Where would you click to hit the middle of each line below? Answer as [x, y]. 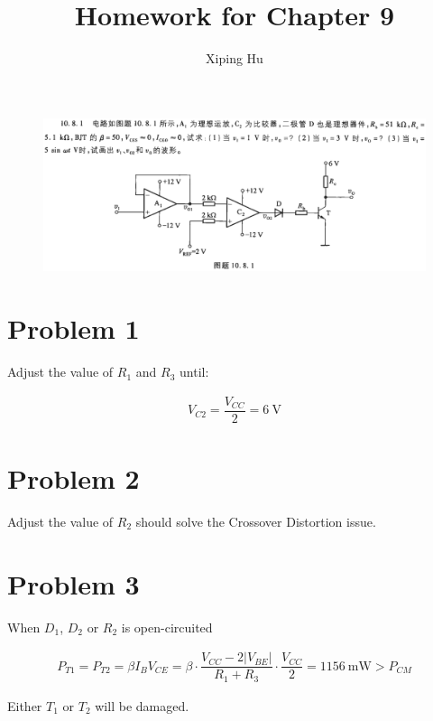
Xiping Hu [235, 58]
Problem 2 [74, 478]
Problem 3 [74, 583]
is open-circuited [167, 627]
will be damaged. [142, 705]
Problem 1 [74, 328]
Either [25, 705]
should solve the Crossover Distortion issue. [256, 522]
